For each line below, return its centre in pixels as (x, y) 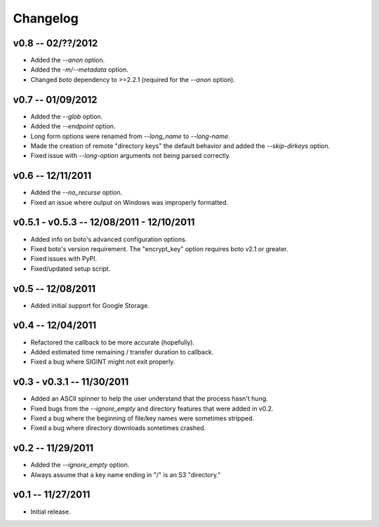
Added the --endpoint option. (73, 126)
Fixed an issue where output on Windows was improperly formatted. (129, 202)
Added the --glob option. (67, 116)
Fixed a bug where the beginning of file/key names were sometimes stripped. (142, 418)
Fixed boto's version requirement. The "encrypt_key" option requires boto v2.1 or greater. (159, 248)
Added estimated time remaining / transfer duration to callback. (122, 352)
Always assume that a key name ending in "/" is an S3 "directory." (126, 474)
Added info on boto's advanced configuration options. (109, 239)
